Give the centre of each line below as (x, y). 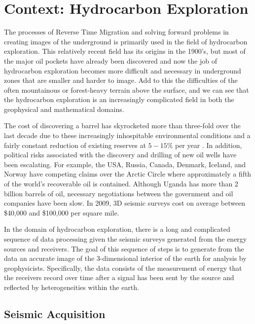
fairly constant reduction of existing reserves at (75, 145)
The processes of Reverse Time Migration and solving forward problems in (116, 32)
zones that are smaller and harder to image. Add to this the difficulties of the (121, 80)
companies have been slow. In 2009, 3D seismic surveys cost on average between (125, 203)
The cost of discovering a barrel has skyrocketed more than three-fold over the (122, 126)
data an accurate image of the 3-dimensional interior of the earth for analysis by (125, 258)
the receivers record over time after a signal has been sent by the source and (119, 277)
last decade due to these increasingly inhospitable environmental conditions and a (127, 135)
